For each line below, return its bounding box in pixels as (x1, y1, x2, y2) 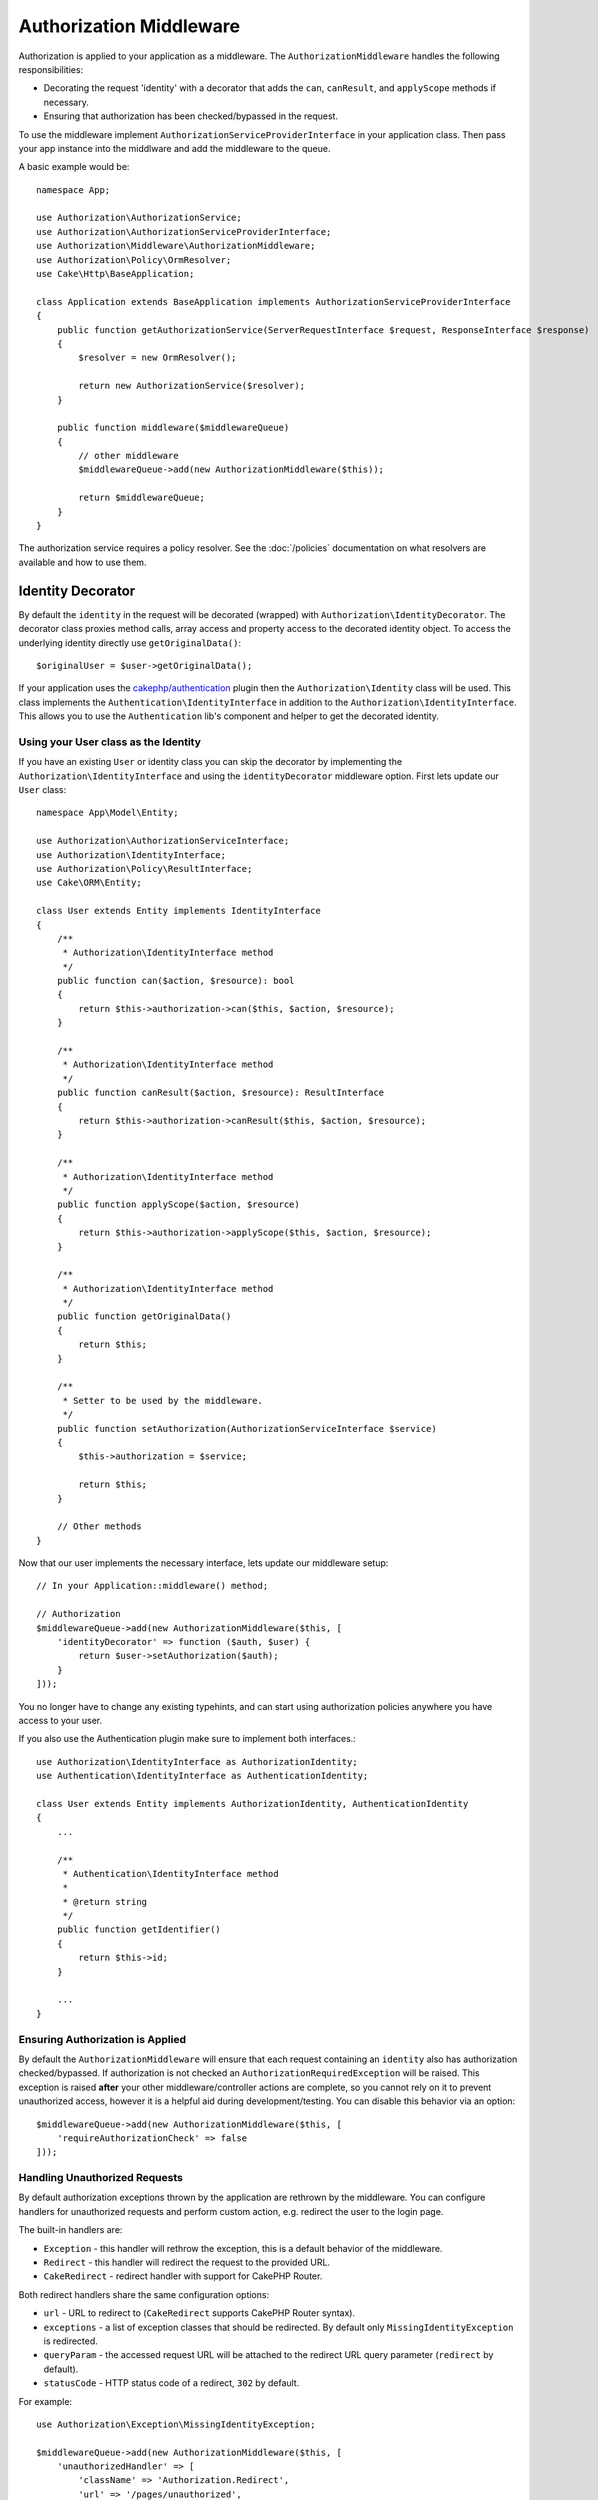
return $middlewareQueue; (78, 492, 205, 504)
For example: (18, 2395, 73, 2407)
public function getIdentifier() (56, 1924, 222, 1935)
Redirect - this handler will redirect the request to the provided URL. (43, 2256, 330, 2268)
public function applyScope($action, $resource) (56, 1199, 300, 1210)
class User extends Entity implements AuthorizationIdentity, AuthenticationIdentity (36, 1798, 469, 1809)
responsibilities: (18, 63, 84, 75)
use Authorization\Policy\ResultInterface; (36, 863, 253, 874)
